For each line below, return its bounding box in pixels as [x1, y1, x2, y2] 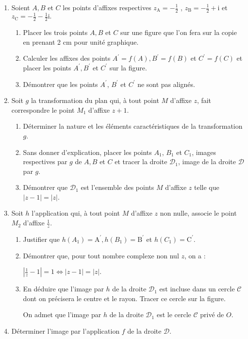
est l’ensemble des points [81, 182, 154, 192]
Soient [11, 2, 30, 12]
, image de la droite [178, 156, 236, 167]
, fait [197, 95, 212, 105]
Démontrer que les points [23, 79, 98, 89]
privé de [200, 309, 224, 320]
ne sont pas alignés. [137, 79, 195, 89]
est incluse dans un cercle [159, 284, 235, 294]
